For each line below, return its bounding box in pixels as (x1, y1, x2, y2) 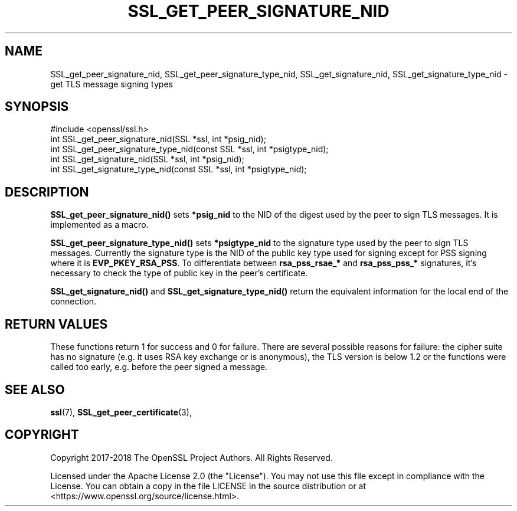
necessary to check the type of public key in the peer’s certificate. (50, 268, 308, 279)
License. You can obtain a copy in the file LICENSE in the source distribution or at (50, 480, 367, 491)
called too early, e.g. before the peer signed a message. (50, 362, 268, 372)
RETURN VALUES (5, 316, 108, 332)
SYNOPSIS (5, 99, 69, 114)
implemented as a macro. (50, 220, 149, 230)
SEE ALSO (5, 382, 65, 397)
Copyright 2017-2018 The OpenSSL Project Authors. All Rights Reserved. (50, 452, 333, 463)
